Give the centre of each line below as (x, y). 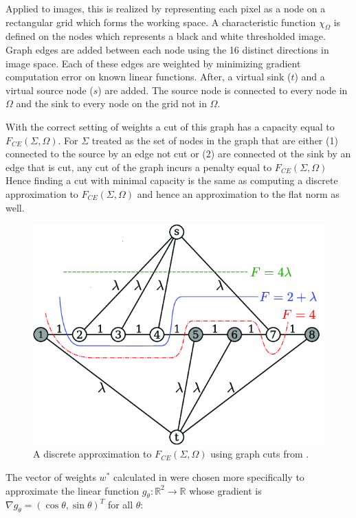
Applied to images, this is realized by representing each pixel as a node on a (166, 8)
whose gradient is (225, 490)
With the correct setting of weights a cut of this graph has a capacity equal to (170, 126)
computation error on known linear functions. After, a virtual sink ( (148, 77)
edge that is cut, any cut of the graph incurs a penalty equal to (139, 167)
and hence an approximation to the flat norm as (238, 193)
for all (120, 505)
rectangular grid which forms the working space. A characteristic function (161, 22)
